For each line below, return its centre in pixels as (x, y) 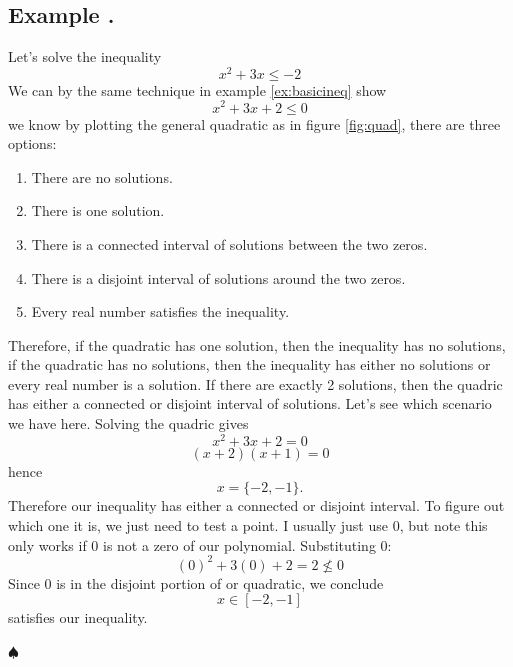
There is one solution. (98, 210)
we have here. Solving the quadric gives (128, 423)
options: (32, 143)
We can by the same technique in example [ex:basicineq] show (197, 89)
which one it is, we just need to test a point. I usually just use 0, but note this (248, 524)
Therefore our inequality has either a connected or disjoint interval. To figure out (256, 505)
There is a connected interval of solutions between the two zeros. (229, 243)
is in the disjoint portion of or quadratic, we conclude (220, 582)
